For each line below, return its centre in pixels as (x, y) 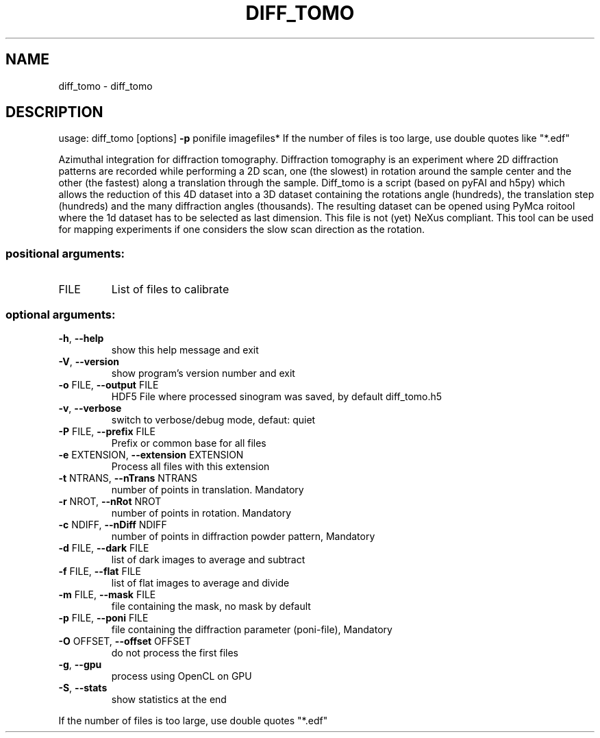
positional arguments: (65, 253)
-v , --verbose (90, 408)
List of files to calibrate (170, 290)
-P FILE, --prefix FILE (107, 431)
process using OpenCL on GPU (182, 676)
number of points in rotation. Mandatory (201, 513)
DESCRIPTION (54, 112)
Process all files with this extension (190, 466)
